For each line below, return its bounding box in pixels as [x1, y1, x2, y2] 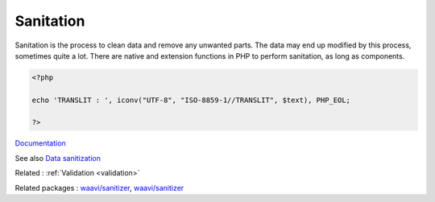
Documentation [14, 138, 66, 148]
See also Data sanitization [14, 153, 101, 163]
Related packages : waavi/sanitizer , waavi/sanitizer [14, 183, 184, 192]
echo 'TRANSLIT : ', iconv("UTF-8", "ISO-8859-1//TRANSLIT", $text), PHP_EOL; [31, 95, 350, 105]
